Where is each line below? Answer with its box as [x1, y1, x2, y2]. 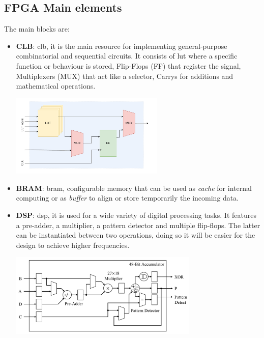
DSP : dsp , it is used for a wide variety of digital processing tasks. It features [16, 209, 256, 220]
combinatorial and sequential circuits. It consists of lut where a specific [16, 50, 238, 61]
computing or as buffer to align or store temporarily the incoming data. [16, 192, 239, 203]
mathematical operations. [16, 80, 96, 91]
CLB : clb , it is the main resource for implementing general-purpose [16, 40, 227, 51]
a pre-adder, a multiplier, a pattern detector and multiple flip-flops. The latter [16, 219, 260, 230]
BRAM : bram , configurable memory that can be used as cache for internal [16, 182, 252, 193]
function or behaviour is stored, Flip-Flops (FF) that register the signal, [16, 60, 241, 71]
